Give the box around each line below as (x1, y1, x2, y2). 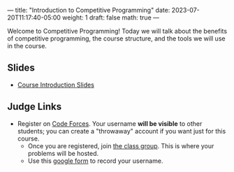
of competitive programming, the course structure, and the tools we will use (7, 34, 226, 43)
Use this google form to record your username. (27, 157, 163, 165)
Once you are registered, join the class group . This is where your (27, 141, 214, 150)
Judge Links (7, 101, 61, 113)
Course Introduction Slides (17, 80, 94, 89)
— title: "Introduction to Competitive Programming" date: (7, 6, 170, 14)
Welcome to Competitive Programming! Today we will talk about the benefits (7, 27, 228, 35)
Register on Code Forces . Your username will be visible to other (17, 119, 203, 128)
